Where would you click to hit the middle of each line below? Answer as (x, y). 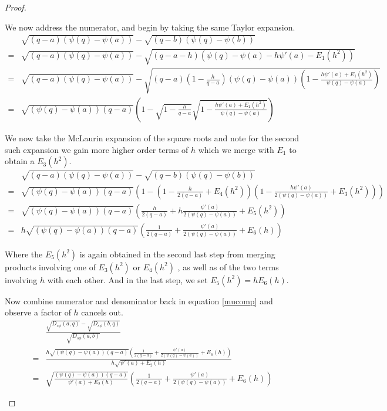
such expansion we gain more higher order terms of (97, 149)
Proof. (16, 7)
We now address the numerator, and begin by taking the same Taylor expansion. (150, 27)
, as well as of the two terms (228, 266)
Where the (24, 254)
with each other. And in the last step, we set (127, 279)
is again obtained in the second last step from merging (177, 254)
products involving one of (50, 266)
